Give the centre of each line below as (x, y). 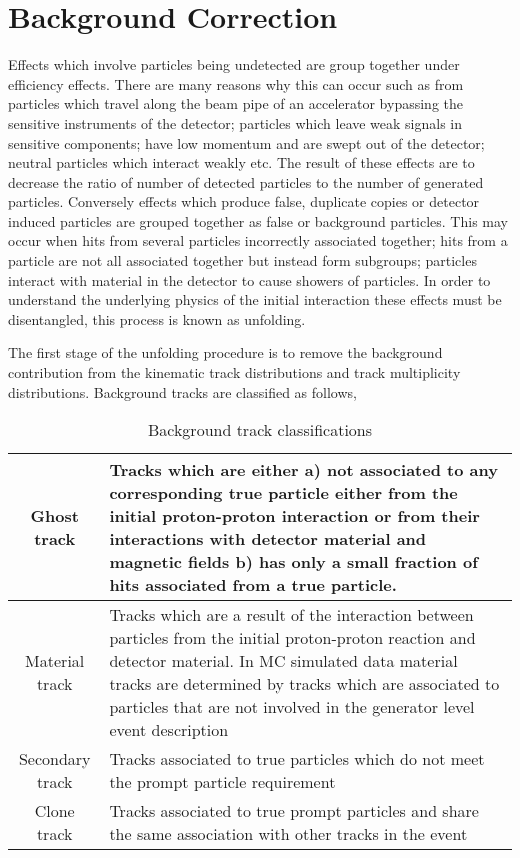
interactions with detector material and (268, 539)
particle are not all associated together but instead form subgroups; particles (242, 260)
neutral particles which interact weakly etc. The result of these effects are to (241, 162)
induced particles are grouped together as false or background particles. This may (258, 220)
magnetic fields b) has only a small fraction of (293, 562)
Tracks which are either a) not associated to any (303, 470)
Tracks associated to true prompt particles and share (294, 811)
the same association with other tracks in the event (288, 834)
